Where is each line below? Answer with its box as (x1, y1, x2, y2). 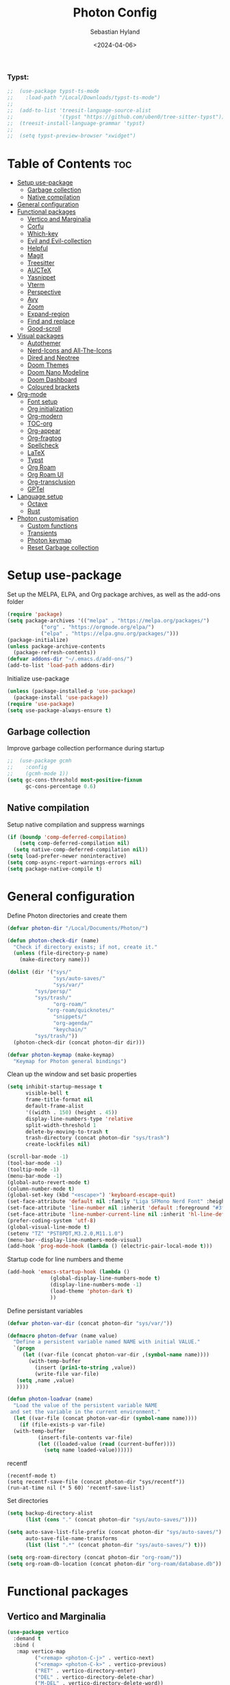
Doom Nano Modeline (27, 368, 89, 377)
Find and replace (27, 317, 75, 326)
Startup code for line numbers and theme (7, 1256, 124, 1264)
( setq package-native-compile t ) (7, 865, 103, 872)
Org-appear (27, 427, 61, 435)
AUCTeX (27, 266, 51, 274)
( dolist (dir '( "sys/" (7, 969, 72, 976)
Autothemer (27, 339, 62, 348)
